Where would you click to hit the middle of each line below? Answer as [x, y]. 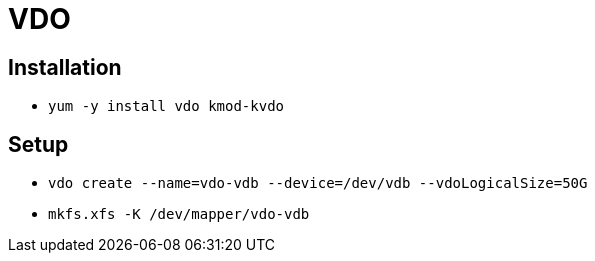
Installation [65, 67]
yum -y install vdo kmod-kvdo [166, 106]
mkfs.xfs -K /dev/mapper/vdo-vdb [179, 214]
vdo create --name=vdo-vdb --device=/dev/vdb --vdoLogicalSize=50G [318, 183]
